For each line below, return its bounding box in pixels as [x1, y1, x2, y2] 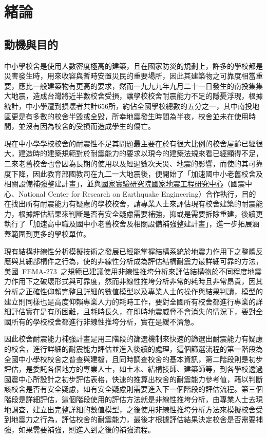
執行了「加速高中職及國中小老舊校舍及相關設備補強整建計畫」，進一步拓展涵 [4, 218, 259, 229]
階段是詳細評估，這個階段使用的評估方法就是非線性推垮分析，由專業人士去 [4, 393, 256, 404]
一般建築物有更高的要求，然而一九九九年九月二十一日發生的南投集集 [32, 80, 263, 91]
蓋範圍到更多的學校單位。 [4, 228, 90, 239]
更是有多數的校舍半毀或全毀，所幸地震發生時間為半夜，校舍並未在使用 [11, 110, 249, 121]
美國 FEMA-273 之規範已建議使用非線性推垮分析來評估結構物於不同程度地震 [4, 265, 262, 276]
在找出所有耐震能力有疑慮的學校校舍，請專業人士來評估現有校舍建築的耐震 [4, 198, 256, 209]
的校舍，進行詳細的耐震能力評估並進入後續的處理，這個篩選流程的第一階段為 [4, 344, 263, 354]
